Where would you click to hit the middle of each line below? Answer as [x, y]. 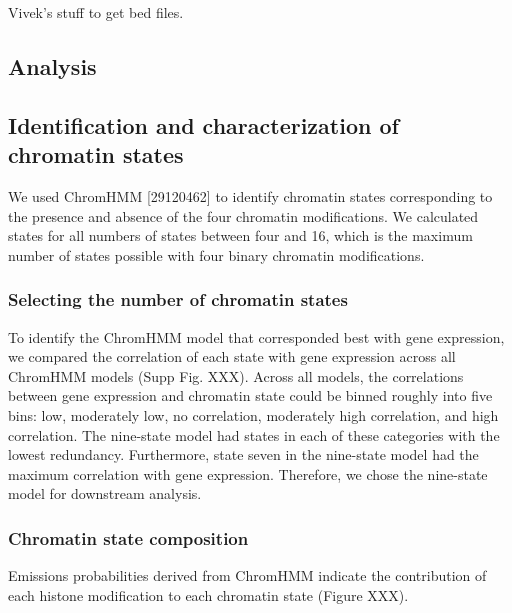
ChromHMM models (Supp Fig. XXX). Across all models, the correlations [236, 375]
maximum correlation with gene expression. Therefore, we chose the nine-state [248, 473]
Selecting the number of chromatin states [178, 299]
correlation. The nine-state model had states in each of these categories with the [254, 434]
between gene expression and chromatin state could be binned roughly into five [250, 395]
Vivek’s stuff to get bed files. [96, 12]
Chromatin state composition [128, 537]
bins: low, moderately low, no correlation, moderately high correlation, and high [253, 414]
